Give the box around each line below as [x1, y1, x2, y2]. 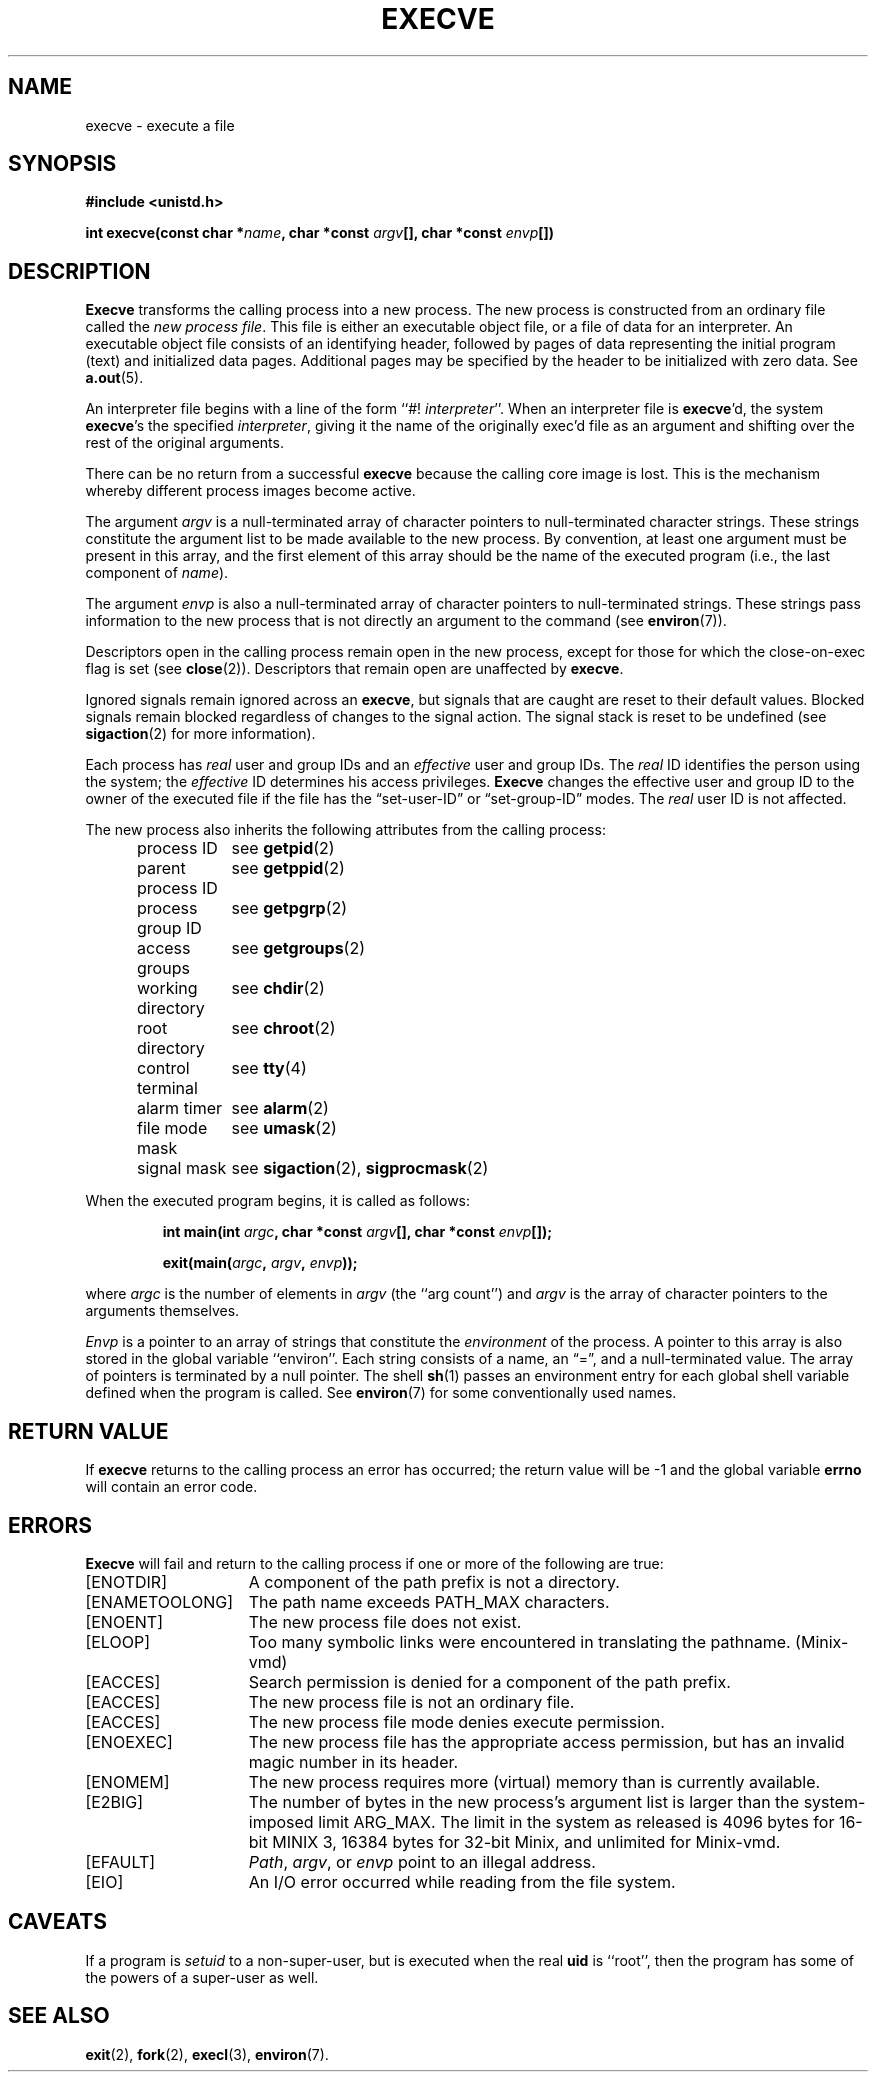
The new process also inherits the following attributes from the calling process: [85, 821, 606, 839]
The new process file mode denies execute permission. [248, 1711, 665, 1732]
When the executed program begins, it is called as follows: [85, 1192, 471, 1210]
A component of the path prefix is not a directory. [248, 1571, 620, 1592]
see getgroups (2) [231, 938, 366, 959]
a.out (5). [85, 369, 144, 387]
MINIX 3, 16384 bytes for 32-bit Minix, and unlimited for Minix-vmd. [272, 1831, 781, 1852]
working [137, 978, 198, 999]
